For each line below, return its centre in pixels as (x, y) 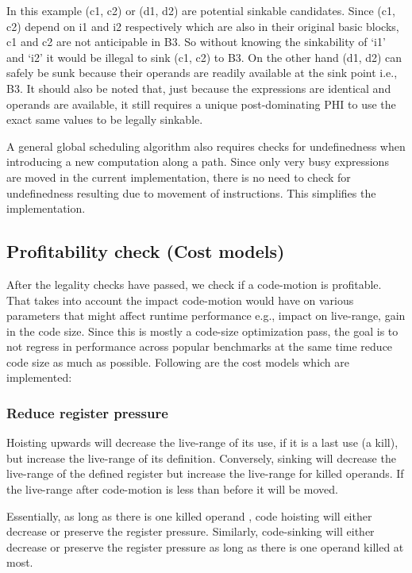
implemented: (39, 377)
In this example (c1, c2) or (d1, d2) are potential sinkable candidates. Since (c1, (201, 10)
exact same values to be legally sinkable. (105, 119)
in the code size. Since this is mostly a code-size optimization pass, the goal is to (202, 331)
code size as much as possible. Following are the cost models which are (178, 361)
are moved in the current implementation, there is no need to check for (179, 177)
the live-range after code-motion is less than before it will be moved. (172, 489)
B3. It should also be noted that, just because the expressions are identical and (199, 88)
